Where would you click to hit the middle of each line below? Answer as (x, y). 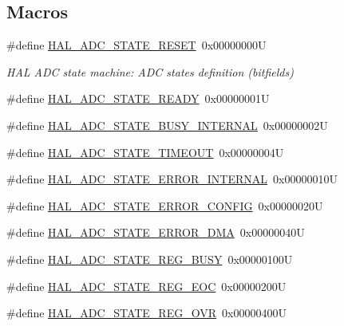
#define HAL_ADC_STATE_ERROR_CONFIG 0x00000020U (165, 205)
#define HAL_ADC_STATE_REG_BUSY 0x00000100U (150, 259)
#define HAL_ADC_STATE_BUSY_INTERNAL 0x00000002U (167, 125)
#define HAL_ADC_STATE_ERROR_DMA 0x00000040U (156, 232)
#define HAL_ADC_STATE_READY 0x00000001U (138, 98)
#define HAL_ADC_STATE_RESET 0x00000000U (136, 45)
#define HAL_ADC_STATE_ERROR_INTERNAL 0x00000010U (172, 179)
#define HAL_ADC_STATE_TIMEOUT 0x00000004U (145, 152)
